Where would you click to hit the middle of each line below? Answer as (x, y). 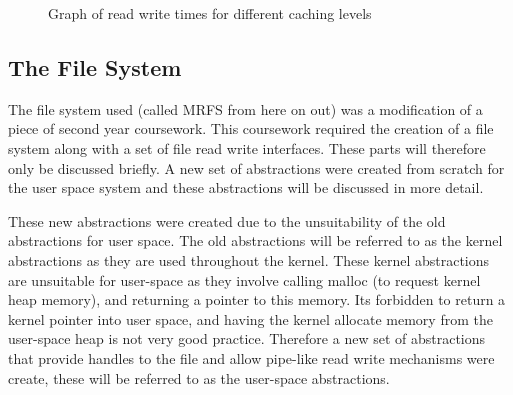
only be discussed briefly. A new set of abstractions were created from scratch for (256, 167)
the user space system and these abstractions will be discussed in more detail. (246, 187)
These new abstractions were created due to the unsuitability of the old (227, 220)
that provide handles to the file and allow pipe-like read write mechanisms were (251, 357)
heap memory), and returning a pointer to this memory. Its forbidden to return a (257, 299)
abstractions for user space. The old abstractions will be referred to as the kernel (255, 240)
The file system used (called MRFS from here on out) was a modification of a (245, 108)
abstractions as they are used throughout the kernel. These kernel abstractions (249, 259)
